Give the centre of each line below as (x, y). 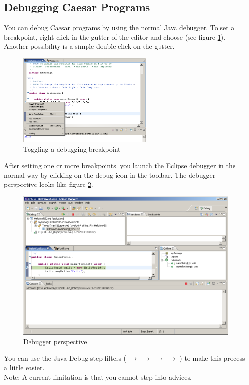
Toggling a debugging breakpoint (72, 149)
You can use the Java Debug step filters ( (65, 358)
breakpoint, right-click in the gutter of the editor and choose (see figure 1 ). (115, 37)
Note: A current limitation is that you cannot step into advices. (98, 377)
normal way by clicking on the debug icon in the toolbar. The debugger (110, 175)
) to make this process (212, 358)
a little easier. (24, 367)
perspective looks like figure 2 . (49, 184)
